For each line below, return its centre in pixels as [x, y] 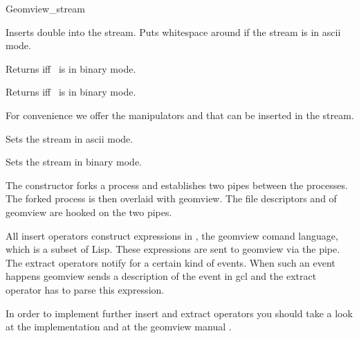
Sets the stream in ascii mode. [70, 138]
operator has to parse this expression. [85, 289]
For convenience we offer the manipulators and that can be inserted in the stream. [180, 115]
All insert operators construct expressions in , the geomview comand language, [172, 235]
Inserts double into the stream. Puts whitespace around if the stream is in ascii [173, 32]
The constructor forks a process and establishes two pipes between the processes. [177, 185]
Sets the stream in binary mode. [74, 162]
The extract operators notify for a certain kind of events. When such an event [171, 262]
